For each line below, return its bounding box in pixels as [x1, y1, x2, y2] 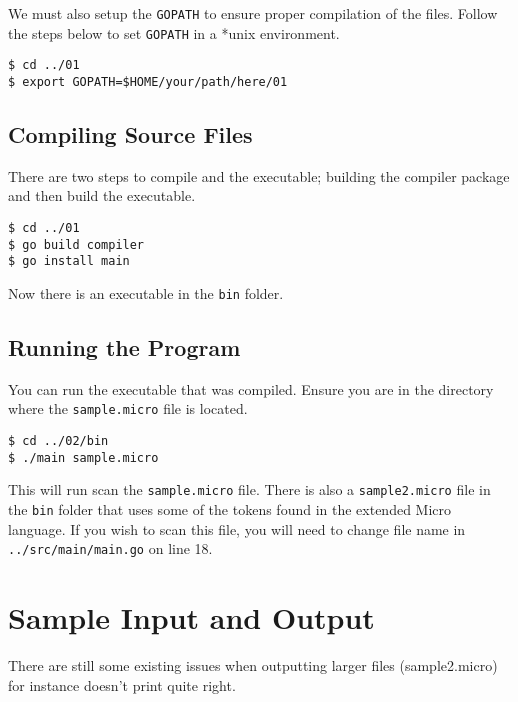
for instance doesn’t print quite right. [8, 674, 236, 695]
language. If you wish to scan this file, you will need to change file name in [8, 518, 466, 539]
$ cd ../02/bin [8, 434, 109, 449]
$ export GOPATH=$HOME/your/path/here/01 [8, 74, 288, 89]
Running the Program [8, 332, 241, 363]
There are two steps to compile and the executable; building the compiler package [8, 165, 510, 186]
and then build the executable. [8, 185, 196, 206]
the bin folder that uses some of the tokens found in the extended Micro [8, 499, 452, 520]
